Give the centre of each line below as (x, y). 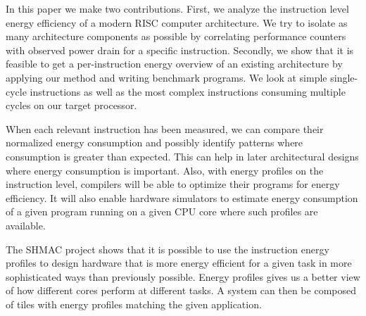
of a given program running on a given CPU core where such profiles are (162, 211)
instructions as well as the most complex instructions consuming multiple (188, 91)
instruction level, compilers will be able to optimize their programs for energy (173, 184)
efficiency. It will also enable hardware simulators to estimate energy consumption (182, 197)
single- (344, 77)
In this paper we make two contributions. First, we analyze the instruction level (177, 8)
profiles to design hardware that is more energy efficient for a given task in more (179, 263)
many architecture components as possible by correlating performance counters (176, 36)
